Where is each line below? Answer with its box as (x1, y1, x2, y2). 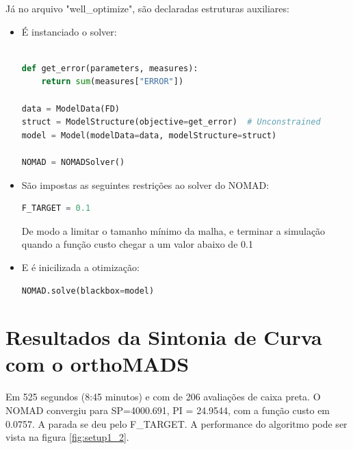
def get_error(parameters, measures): (21, 63, 198, 73)
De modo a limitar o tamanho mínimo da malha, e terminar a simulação (21, 223, 326, 238)
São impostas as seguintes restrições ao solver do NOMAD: (21, 177, 270, 192)
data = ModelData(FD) (21, 103, 120, 114)
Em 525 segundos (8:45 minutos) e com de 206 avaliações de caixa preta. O (5, 389, 321, 404)
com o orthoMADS (5, 350, 189, 378)
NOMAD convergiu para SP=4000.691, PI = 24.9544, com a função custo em (5, 403, 330, 417)
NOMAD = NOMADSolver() (21, 157, 125, 167)
